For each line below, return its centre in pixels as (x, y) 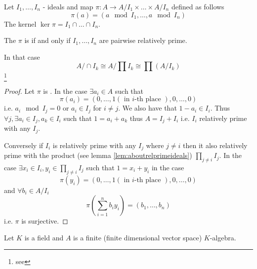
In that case (22, 57)
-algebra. (223, 237)
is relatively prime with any (94, 145)
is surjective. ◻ (45, 221)
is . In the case (65, 91)
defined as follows (198, 6)
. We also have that (148, 108)
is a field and (44, 237)
